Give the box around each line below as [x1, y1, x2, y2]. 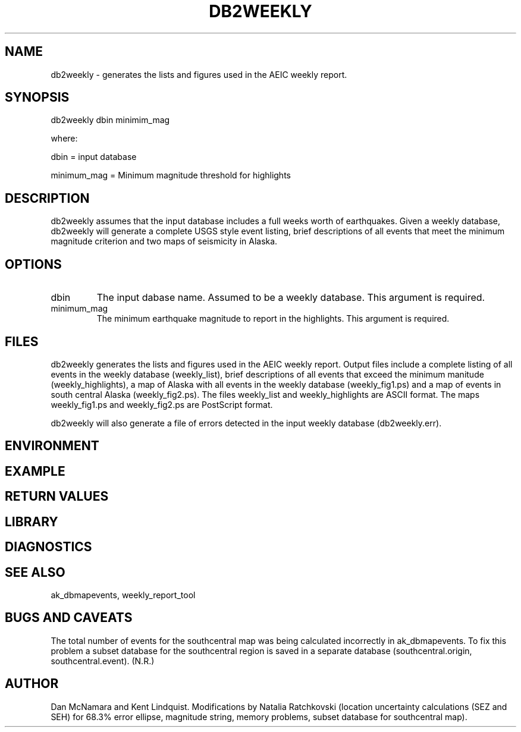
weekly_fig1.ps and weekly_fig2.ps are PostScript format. [51, 399, 273, 410]
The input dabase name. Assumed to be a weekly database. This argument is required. [96, 291, 485, 304]
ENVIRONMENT [5, 438, 99, 454]
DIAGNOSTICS [5, 539, 92, 555]
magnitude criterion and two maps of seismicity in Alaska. [51, 236, 278, 247]
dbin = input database [51, 152, 137, 162]
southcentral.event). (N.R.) [51, 655, 155, 666]
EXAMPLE [5, 463, 65, 479]
